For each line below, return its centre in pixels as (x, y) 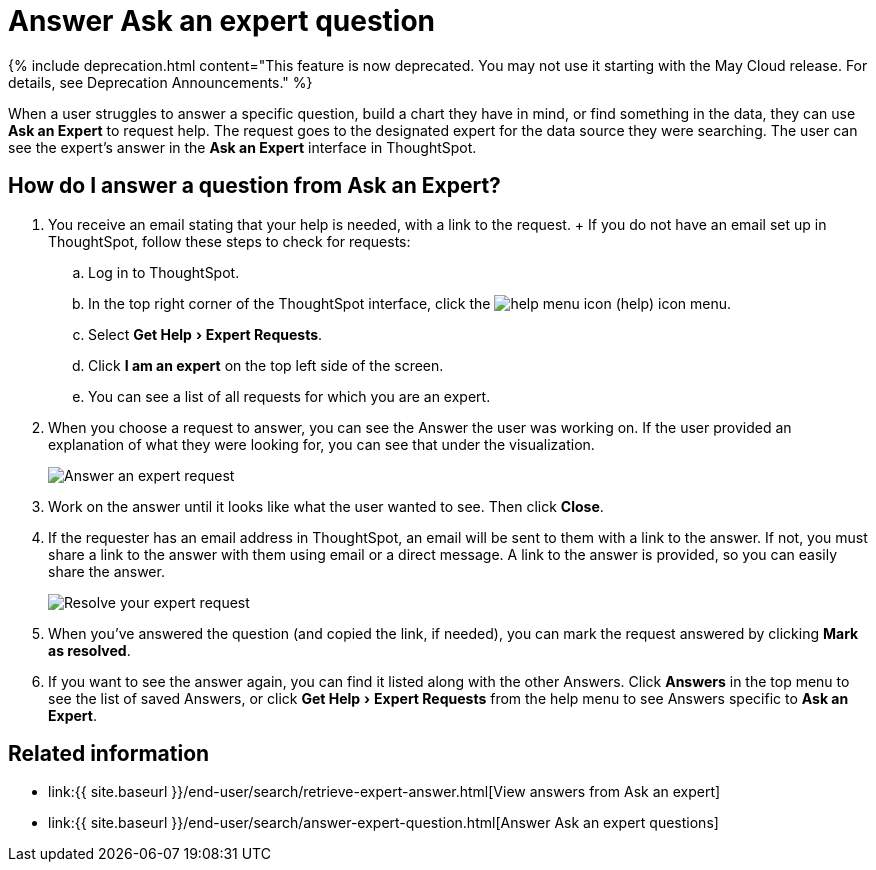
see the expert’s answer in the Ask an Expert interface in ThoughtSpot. (242, 147)
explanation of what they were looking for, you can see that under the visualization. (321, 444)
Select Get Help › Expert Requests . (205, 334)
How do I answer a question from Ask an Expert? (254, 186)
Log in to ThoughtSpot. (164, 272)
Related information (109, 754)
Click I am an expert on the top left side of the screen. (266, 365)
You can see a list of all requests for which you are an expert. (289, 396)
